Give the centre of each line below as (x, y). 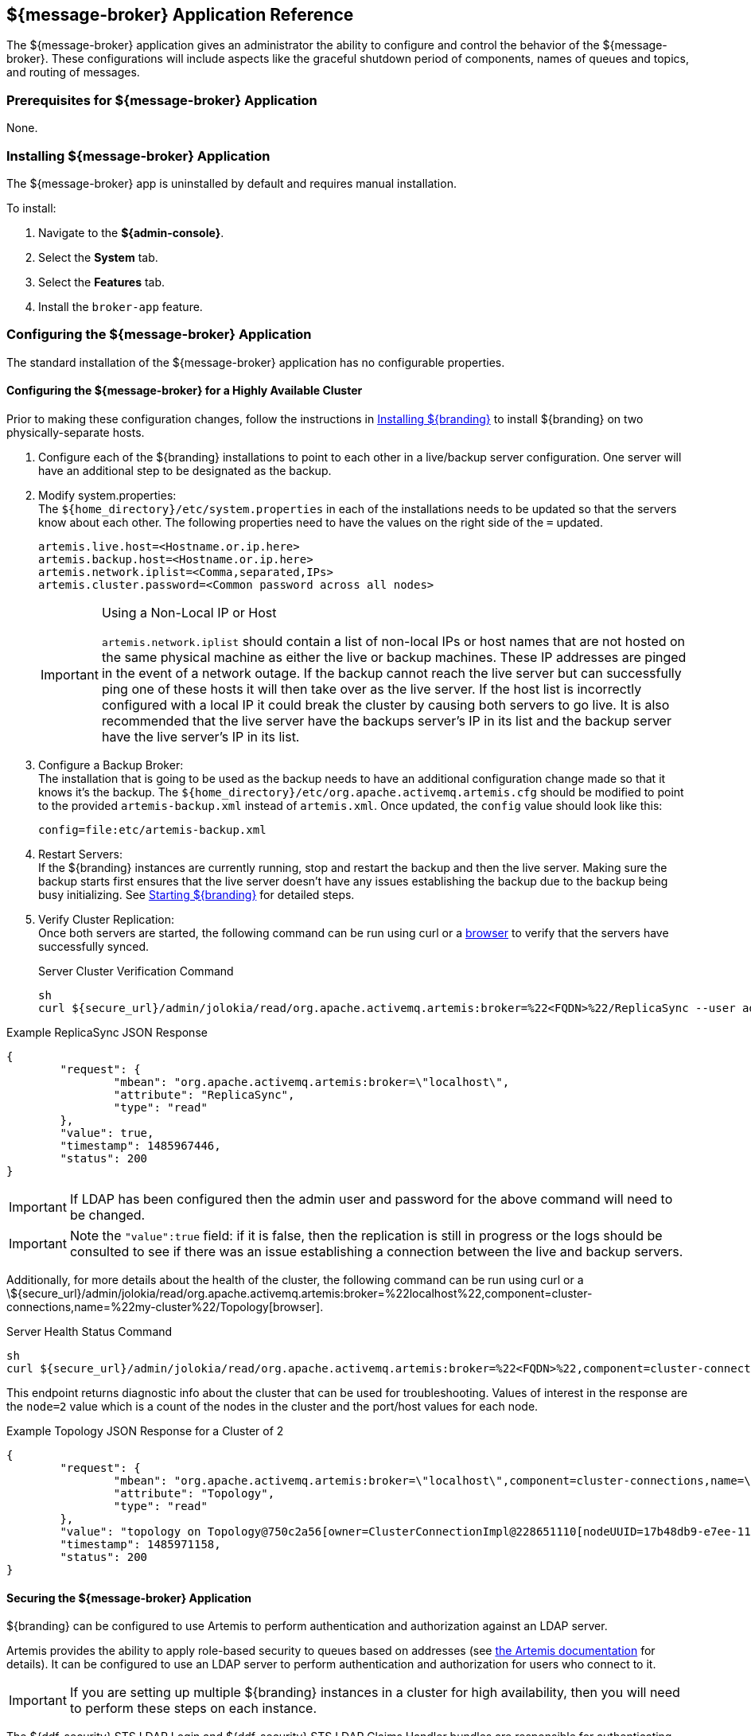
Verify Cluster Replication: (106, 919)
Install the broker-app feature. (121, 306)
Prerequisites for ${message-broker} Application (162, 100)
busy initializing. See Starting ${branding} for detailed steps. (197, 894)
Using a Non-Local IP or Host (189, 612)
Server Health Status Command (89, 1331)
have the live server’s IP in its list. (200, 736)
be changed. (107, 1214)
